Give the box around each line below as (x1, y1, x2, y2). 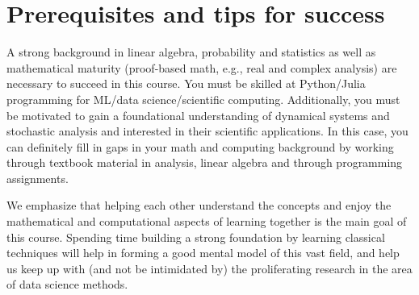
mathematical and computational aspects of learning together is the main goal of (6, 213, 407, 230)
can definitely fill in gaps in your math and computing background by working (6, 138, 394, 155)
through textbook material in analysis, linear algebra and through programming (6, 154, 403, 171)
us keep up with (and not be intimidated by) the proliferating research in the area (6, 260, 413, 276)
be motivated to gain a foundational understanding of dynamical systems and (6, 106, 390, 123)
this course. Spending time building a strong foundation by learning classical (6, 228, 385, 245)
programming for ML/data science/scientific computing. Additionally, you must (6, 90, 400, 107)
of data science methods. (6, 276, 128, 293)
